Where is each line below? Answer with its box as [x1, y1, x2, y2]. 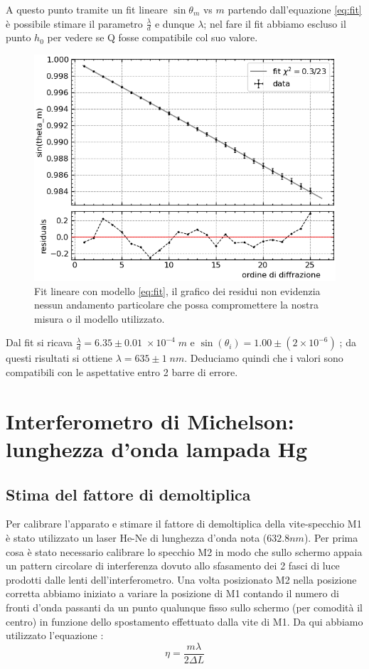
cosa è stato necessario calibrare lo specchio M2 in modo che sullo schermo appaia [6, 544, 363, 559]
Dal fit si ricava [6, 335, 73, 350]
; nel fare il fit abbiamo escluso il [203, 16, 346, 31]
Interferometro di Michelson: [6, 406, 294, 435]
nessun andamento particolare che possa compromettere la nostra [34, 297, 319, 312]
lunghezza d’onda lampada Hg [6, 434, 308, 463]
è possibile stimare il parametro [6, 16, 143, 31]
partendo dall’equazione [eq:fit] [228, 2, 362, 16]
